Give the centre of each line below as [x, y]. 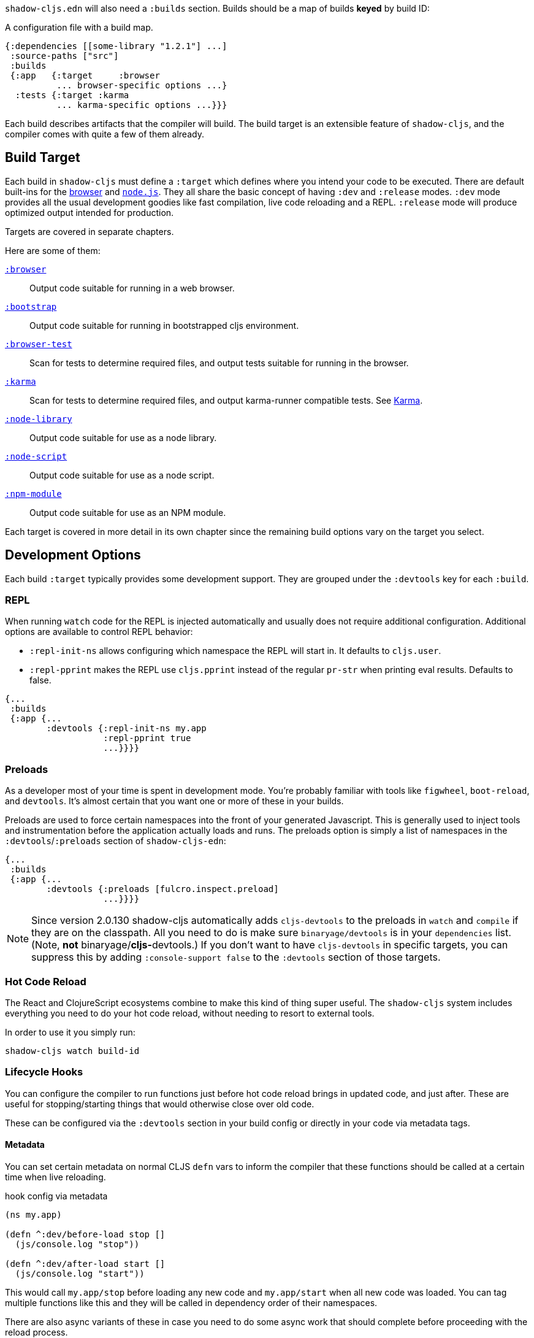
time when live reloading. [55, 1177]
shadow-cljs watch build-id [72, 1051]
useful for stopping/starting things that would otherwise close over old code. [160, 1104]
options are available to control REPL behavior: [99, 632]
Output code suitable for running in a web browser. [132, 288]
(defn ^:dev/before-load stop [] [85, 1234]
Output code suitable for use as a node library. [123, 437]
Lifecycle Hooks [44, 1072]
